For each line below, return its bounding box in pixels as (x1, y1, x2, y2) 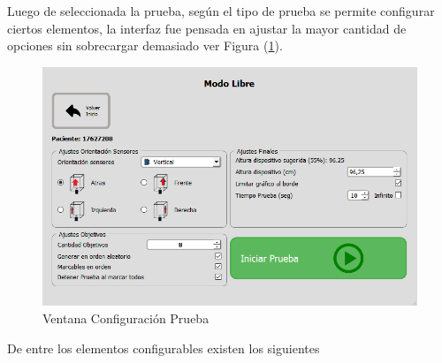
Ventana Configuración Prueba (42, 308, 210, 327)
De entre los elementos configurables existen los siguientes (7, 338, 320, 357)
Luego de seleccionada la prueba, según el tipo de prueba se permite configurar (7, 2, 435, 19)
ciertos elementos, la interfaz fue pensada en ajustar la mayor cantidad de (7, 19, 407, 37)
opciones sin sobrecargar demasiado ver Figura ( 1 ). (7, 36, 283, 55)
